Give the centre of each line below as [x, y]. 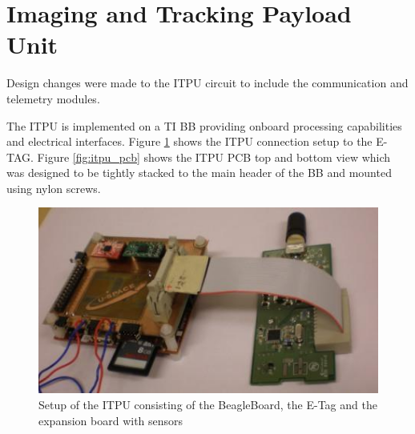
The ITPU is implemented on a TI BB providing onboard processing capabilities [204, 125]
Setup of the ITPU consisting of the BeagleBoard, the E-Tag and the [208, 404]
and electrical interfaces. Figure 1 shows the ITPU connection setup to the [189, 141]
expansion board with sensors [111, 420]
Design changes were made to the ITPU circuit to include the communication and [207, 83]
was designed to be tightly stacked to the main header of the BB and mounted [199, 173]
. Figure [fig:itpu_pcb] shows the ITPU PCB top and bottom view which [211, 157]
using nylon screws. [54, 188]
